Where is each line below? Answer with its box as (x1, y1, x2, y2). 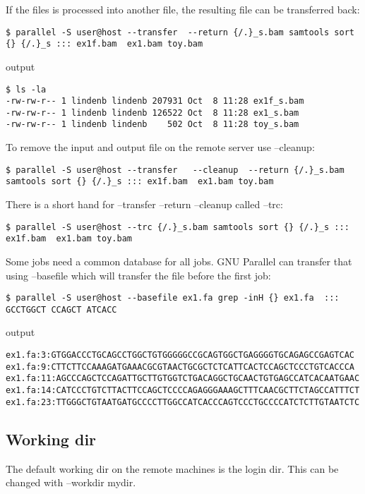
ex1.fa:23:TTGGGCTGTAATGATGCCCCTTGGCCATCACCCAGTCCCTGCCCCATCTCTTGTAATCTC (6, 397, 360, 407)
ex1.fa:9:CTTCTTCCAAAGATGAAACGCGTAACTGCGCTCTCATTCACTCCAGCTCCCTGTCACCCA (6, 361, 354, 372)
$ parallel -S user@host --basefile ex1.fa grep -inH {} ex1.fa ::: (6, 293, 340, 303)
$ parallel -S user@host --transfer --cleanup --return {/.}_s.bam (6, 164, 345, 175)
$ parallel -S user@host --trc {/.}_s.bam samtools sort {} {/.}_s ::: (6, 222, 349, 232)
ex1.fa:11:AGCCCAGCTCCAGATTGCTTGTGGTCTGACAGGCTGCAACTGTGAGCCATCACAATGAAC (6, 373, 360, 384)
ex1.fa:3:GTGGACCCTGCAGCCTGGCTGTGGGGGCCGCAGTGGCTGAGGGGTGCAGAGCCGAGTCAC (6, 350, 354, 361)
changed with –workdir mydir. (6, 475, 136, 490)
